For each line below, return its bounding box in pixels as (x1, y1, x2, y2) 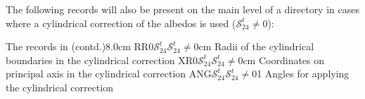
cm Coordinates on (243, 52, 325, 67)
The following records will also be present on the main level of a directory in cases (6, 2, 359, 16)
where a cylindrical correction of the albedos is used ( (6, 15, 236, 30)
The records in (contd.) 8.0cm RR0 (6, 39, 154, 54)
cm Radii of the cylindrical (198, 39, 314, 54)
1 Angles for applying (257, 66, 350, 81)
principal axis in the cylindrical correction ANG (6, 66, 212, 81)
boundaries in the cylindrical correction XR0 (6, 52, 198, 67)
